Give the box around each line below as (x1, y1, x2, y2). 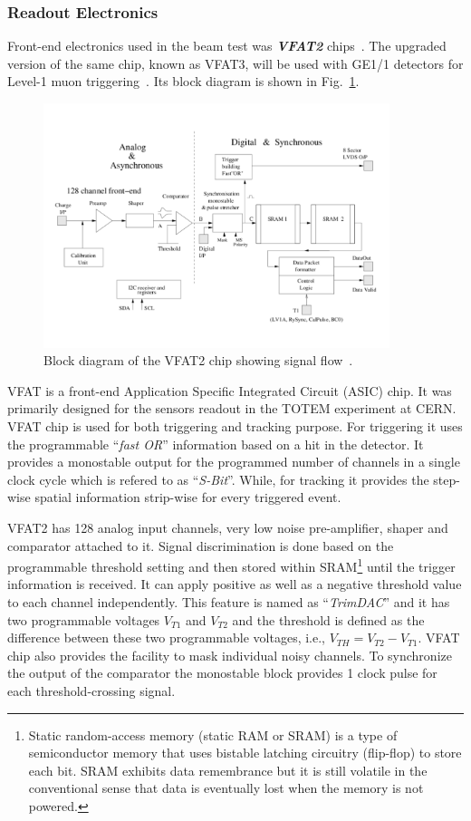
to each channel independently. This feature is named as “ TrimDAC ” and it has (7, 593, 450, 612)
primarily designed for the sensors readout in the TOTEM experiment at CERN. (7, 399, 457, 418)
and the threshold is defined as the (232, 610, 425, 629)
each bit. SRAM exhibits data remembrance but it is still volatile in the (28, 760, 428, 779)
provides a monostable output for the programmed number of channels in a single (7, 452, 460, 471)
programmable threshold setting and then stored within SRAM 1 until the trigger (7, 555, 456, 575)
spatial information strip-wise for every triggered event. (34, 488, 341, 507)
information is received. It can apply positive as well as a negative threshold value (7, 575, 462, 594)
